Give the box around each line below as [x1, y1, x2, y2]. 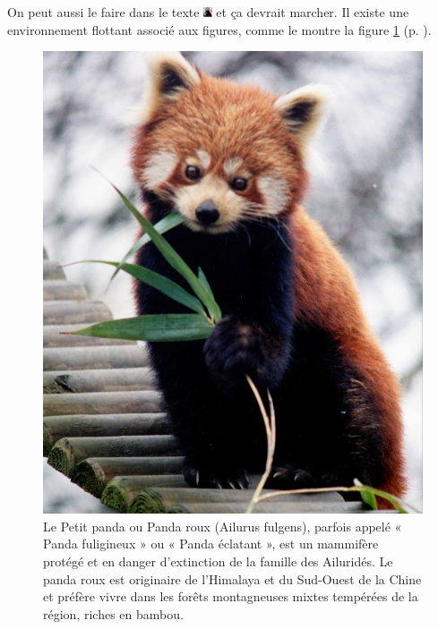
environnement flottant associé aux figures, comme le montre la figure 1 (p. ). [7, 20, 432, 38]
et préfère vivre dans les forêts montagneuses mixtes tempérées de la [43, 587, 418, 606]
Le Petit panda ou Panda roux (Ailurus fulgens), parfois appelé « [43, 516, 402, 535]
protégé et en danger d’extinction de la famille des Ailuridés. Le [43, 551, 393, 570]
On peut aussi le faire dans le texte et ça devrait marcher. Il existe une [7, 3, 409, 21]
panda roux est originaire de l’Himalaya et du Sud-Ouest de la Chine [43, 569, 422, 588]
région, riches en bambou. [43, 604, 184, 623]
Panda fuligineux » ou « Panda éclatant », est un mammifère [43, 534, 379, 553]
